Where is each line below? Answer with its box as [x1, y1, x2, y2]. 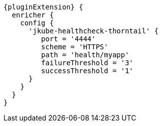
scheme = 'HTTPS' [41, 43, 108, 51]
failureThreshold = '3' [41, 59, 134, 67]
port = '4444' [41, 35, 96, 43]
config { [20, 19, 54, 27]
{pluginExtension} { [3, 3, 83, 11]
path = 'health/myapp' [41, 51, 129, 59]
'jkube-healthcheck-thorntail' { [28, 27, 159, 35]
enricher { [11, 11, 54, 19]
